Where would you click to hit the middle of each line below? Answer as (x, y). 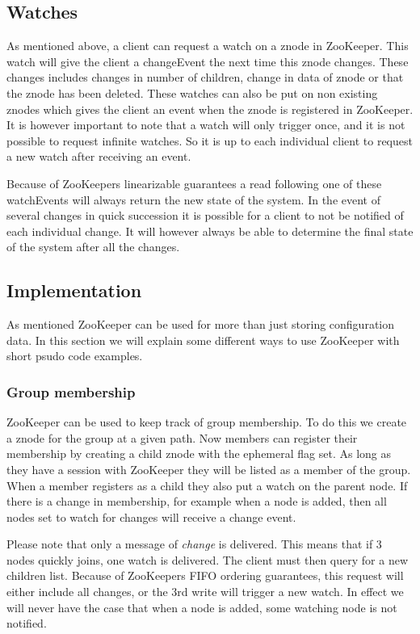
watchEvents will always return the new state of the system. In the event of (193, 199)
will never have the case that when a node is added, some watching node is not (202, 607)
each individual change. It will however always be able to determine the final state (210, 231)
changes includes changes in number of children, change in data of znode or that (205, 77)
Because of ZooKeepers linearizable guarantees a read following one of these (194, 183)
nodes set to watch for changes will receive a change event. (151, 516)
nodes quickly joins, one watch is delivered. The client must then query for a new (208, 559)
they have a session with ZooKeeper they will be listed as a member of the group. (209, 469)
